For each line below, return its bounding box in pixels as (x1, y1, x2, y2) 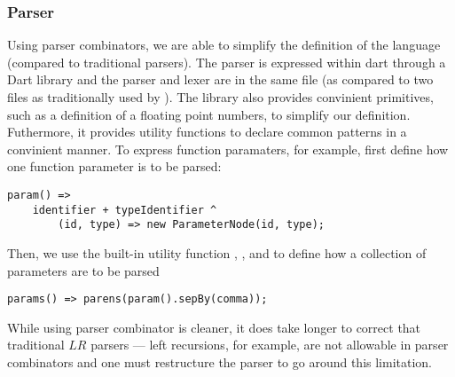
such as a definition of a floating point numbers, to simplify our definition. (7, 105, 411, 123)
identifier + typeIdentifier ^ (32, 203, 217, 216)
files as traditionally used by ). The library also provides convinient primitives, (7, 88, 434, 106)
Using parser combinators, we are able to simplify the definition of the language (7, 35, 441, 54)
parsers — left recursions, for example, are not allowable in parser (90, 335, 449, 354)
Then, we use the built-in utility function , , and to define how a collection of (7, 243, 427, 262)
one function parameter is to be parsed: (7, 157, 222, 176)
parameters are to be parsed (7, 261, 160, 279)
